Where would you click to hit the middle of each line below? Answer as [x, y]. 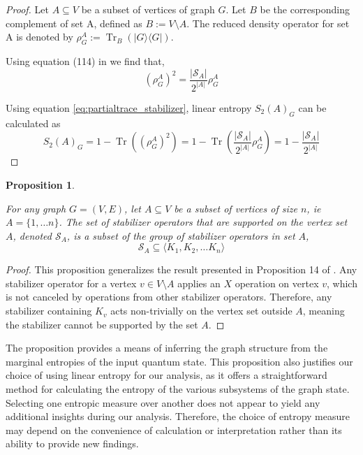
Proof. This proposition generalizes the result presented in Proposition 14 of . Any [181, 269]
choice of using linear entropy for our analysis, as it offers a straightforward [166, 375]
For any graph [36, 208]
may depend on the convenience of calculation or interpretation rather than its [174, 429]
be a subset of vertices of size [236, 208]
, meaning [324, 311]
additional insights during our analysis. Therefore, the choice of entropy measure [178, 416]
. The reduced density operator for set [268, 23]
